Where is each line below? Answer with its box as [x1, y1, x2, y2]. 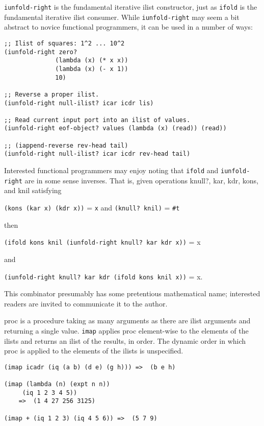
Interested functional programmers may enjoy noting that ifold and [4, 165, 219, 176]
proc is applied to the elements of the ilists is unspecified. [4, 345, 183, 356]
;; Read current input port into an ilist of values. [4, 116, 191, 124]
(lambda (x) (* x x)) [55, 57, 128, 64]
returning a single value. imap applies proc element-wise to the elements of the [4, 325, 249, 336]
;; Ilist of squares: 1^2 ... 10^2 [4, 39, 125, 47]
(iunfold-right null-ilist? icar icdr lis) [4, 99, 154, 107]
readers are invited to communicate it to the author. [4, 298, 168, 309]
